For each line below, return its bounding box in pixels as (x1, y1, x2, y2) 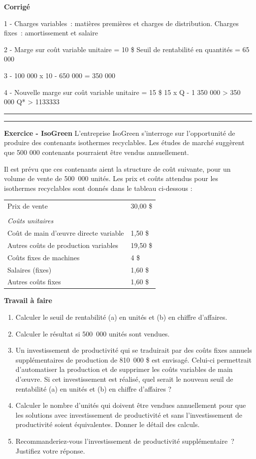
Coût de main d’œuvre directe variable (7, 228, 124, 238)
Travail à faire (4, 295, 52, 306)
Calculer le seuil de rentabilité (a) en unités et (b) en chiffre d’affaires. (15, 312, 227, 322)
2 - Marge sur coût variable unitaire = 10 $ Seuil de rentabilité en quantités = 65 (4, 44, 250, 54)
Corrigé (4, 1, 30, 11)
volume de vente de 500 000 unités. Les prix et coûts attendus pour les (4, 173, 219, 184)
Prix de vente (7, 201, 48, 211)
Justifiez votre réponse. (15, 445, 85, 456)
